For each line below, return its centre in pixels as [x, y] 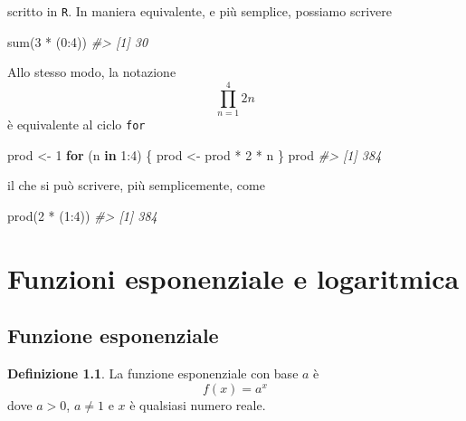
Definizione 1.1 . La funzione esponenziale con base [153, 373]
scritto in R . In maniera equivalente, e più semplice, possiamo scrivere [200, 11]
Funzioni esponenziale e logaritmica [233, 277]
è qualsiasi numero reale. [198, 404]
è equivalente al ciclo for [76, 124]
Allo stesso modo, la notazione [92, 72]
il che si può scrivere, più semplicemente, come [136, 185]
